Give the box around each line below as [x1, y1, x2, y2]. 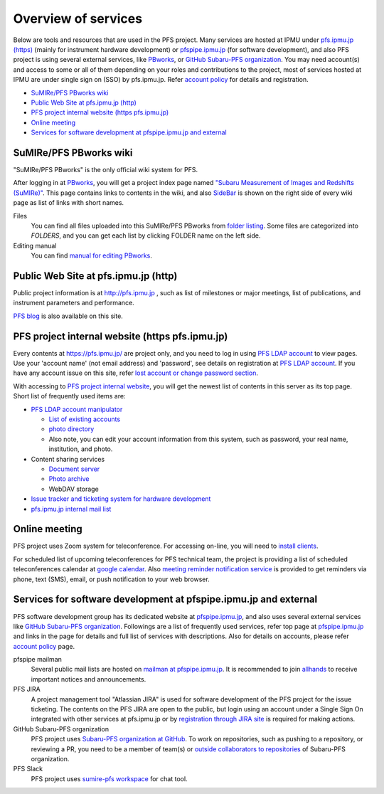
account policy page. [13, 642, 75, 650]
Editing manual [13, 241, 57, 250]
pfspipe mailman [13, 655, 62, 664]
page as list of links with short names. [13, 198, 124, 207]
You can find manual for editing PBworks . [31, 251, 153, 260]
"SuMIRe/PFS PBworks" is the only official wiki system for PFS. [13, 165, 198, 174]
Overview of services [13, 11, 142, 26]
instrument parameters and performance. [13, 299, 134, 307]
